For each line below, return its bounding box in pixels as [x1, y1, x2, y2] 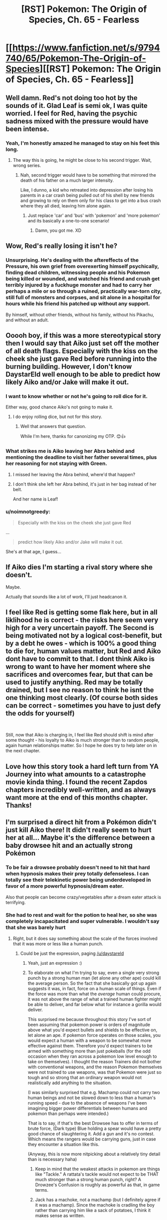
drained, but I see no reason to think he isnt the [5, 686, 154, 695]
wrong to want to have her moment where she [5, 663, 151, 671]
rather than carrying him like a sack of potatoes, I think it [35, 1207, 151, 1213]
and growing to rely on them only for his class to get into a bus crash [20, 198, 161, 203]
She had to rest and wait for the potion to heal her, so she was [5, 912, 157, 918]
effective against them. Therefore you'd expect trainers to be [27, 1042, 153, 1048]
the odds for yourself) [5, 709, 75, 717]
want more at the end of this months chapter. [5, 793, 148, 802]
